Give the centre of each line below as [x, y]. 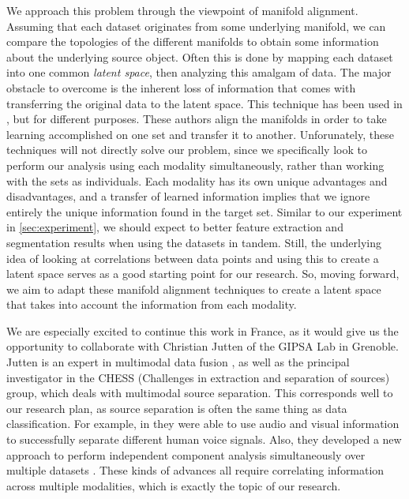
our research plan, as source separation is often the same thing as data [177, 408]
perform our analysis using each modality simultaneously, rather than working [195, 165]
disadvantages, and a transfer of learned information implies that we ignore [188, 196]
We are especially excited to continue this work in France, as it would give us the [203, 330]
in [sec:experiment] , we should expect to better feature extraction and [175, 227]
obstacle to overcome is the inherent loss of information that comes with [181, 87]
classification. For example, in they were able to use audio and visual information [203, 424]
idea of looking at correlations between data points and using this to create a [193, 258]
